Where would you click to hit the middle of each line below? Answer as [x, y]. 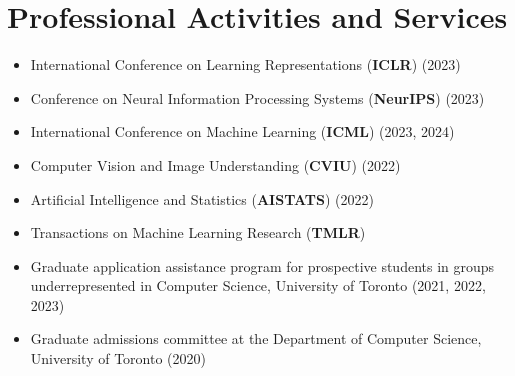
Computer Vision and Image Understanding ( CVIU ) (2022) [215, 164]
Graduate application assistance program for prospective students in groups [262, 265]
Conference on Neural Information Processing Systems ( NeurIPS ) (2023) [257, 97]
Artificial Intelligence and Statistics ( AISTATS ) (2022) [202, 198]
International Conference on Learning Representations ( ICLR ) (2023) [245, 64]
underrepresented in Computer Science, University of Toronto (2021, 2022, [258, 285]
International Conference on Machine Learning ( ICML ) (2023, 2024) [242, 131]
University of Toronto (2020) [118, 358]
